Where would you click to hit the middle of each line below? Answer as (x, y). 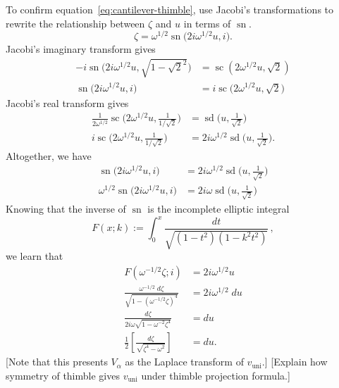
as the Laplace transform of (184, 362)
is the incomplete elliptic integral (218, 208)
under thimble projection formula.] (216, 375)
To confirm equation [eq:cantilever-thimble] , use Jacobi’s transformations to (170, 9)
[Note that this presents (57, 362)
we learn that (35, 256)
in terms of (207, 23)
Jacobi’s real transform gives (67, 102)
